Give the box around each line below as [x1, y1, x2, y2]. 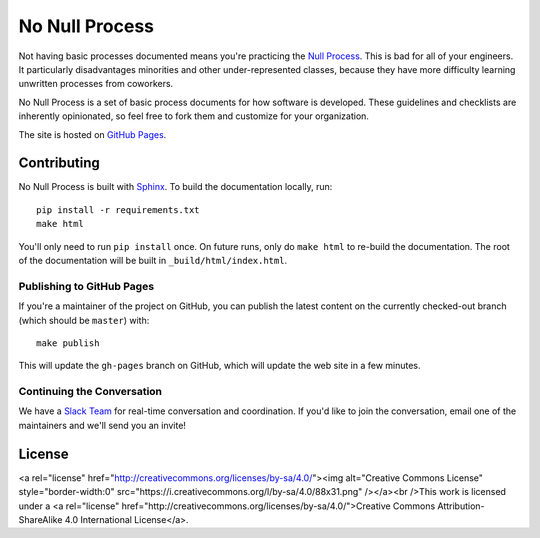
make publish [36, 337, 100, 349]
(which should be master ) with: [18, 314, 150, 326]
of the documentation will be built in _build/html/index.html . [18, 254, 288, 266]
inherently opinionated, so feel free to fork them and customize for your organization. [18, 110, 370, 122]
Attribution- [437, 500, 485, 512]
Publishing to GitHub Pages [18, 279, 155, 293]
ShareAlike [18, 513, 63, 525]
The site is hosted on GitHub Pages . [18, 128, 167, 140]
